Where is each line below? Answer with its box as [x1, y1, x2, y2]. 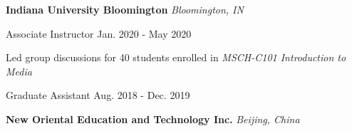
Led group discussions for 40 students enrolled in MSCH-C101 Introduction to [6, 50, 346, 65]
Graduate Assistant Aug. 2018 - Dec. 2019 [6, 88, 190, 103]
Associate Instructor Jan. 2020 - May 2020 [6, 26, 192, 41]
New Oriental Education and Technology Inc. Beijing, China [6, 111, 300, 126]
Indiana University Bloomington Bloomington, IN [6, 2, 244, 16]
